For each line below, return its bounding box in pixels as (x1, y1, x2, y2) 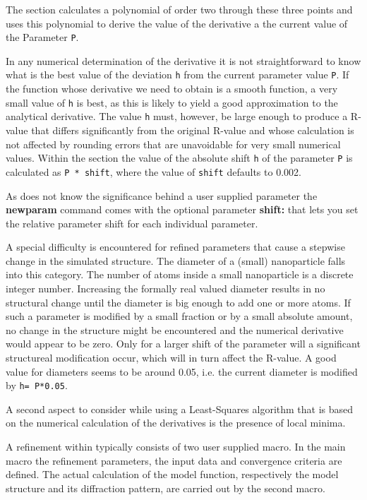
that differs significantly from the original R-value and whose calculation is (31, 123, 354, 137)
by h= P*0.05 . (6, 378, 68, 393)
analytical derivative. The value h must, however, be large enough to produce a (6, 109, 348, 124)
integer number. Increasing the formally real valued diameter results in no (6, 281, 325, 296)
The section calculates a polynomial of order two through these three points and (6, 2, 353, 16)
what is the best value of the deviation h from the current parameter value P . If (6, 67, 349, 82)
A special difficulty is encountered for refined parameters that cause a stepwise (6, 239, 345, 254)
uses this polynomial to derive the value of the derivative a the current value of (6, 16, 348, 30)
